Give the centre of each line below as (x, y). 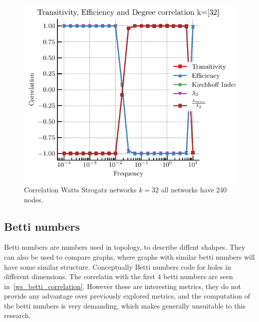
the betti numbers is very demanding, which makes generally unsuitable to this (125, 305)
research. (17, 315)
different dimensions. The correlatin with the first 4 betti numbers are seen (119, 276)
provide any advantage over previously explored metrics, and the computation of (127, 296)
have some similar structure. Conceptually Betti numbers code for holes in (118, 266)
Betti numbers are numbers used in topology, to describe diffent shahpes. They (125, 247)
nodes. (34, 199)
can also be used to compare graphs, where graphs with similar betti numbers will (129, 256)
